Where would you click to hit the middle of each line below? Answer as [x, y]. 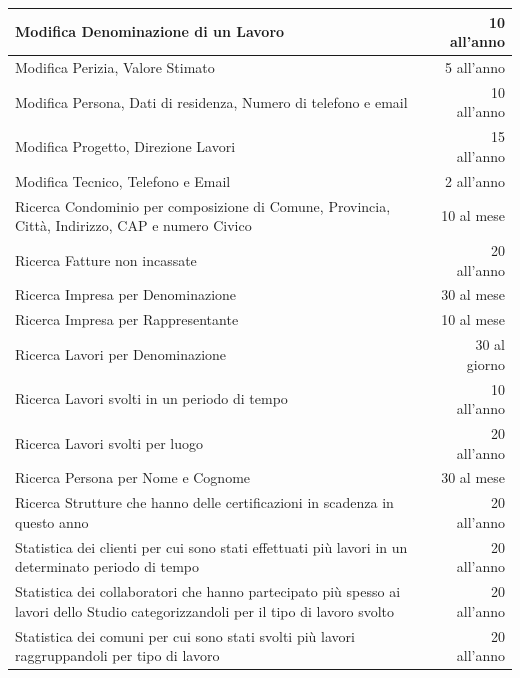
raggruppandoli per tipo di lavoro [117, 655]
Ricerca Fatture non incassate [106, 259]
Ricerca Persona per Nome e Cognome [133, 477]
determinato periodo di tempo [107, 566]
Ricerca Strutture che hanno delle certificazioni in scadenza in [204, 502]
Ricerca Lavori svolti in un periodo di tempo [151, 398]
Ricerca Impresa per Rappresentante [127, 319]
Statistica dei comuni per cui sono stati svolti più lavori [185, 635]
